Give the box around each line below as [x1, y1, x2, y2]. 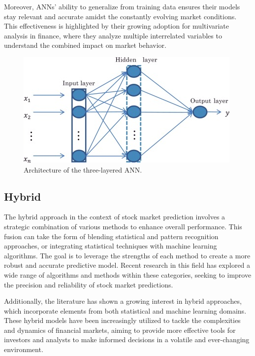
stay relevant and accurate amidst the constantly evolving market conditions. [4, 11, 237, 21]
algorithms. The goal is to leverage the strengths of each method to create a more [4, 250, 251, 260]
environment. [4, 344, 43, 355]
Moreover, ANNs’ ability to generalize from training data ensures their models [4, 1, 240, 11]
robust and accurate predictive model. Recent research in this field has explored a [4, 260, 251, 270]
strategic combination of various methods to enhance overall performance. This [4, 221, 242, 231]
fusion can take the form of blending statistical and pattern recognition [4, 231, 219, 241]
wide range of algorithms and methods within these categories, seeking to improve [4, 269, 252, 280]
